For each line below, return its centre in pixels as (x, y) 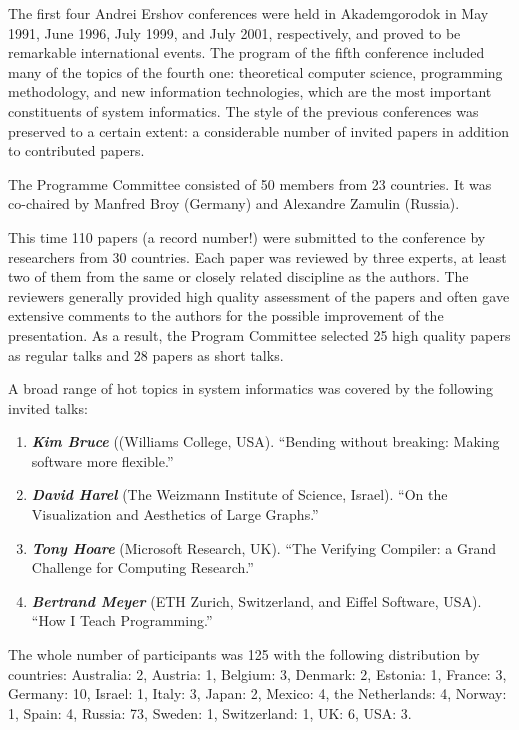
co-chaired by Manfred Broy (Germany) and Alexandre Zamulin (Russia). (234, 203)
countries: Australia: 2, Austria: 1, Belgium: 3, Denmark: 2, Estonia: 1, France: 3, (257, 673)
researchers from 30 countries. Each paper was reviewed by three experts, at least (257, 256)
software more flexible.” (102, 460)
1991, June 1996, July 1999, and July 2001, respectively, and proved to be (234, 32)
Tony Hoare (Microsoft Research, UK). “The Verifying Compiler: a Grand (264, 547)
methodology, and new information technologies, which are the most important (250, 91)
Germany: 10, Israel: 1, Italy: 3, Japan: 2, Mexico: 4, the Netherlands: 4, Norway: (257, 693)
